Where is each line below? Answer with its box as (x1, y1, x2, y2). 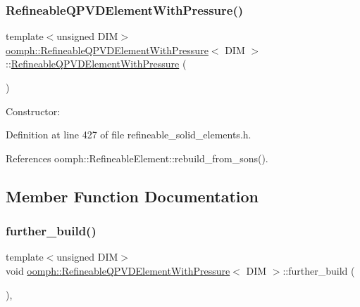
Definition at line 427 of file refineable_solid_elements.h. (6, 127, 252, 142)
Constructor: (6, 103, 61, 118)
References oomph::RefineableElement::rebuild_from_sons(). (6, 150, 268, 165)
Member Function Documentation (6, 185, 259, 207)
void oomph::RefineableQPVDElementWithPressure (6, 263, 230, 277)
